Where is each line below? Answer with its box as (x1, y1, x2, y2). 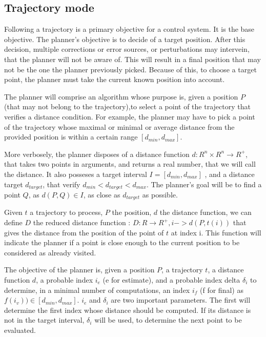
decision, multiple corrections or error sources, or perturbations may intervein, (4, 44, 250, 54)
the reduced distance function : (33, 217, 131, 228)
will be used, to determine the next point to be (94, 314, 242, 325)
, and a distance (204, 168, 255, 179)
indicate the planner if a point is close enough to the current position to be (4, 237, 240, 248)
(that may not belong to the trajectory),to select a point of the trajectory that (4, 101, 251, 112)
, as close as (83, 189, 120, 200)
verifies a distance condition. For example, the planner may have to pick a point (4, 111, 255, 122)
